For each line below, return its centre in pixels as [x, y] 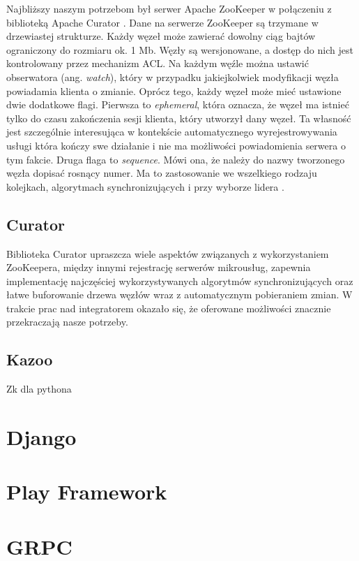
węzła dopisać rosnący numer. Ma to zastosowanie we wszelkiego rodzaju [162, 173]
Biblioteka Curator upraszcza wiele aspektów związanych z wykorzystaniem [168, 253]
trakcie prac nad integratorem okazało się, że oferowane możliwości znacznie [169, 308]
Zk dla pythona [39, 389]
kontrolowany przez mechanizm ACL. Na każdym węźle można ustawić [158, 63]
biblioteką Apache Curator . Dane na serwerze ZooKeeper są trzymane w [162, 22]
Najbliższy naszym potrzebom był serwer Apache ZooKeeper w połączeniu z [169, 8]
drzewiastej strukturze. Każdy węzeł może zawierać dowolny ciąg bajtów [161, 36]
